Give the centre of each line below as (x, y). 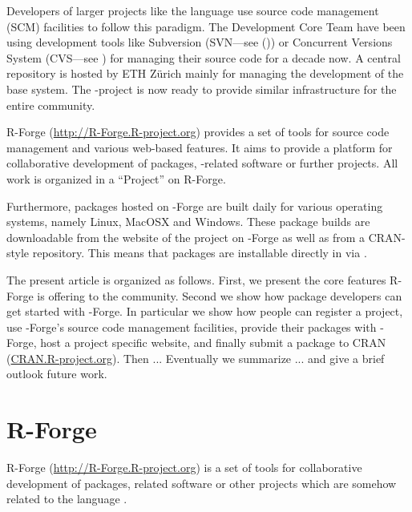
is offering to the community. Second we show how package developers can (220, 295)
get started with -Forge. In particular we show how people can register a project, (205, 311)
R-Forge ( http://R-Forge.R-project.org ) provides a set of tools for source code (198, 132)
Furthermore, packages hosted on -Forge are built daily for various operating (195, 206)
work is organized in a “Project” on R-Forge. (116, 178)
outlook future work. (57, 374)
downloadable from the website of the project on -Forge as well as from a (186, 237)
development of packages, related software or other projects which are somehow (202, 483)
